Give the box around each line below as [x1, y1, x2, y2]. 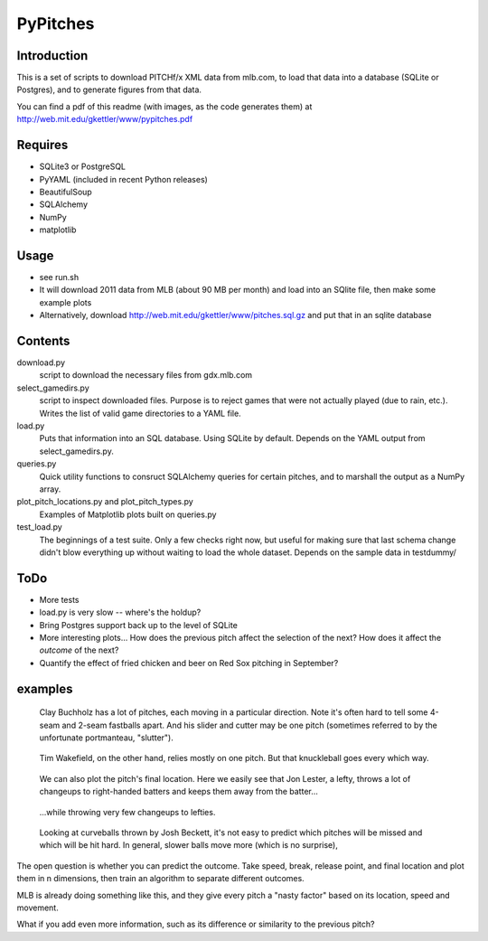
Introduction [16, 48, 89, 63]
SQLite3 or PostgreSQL [39, 161, 127, 172]
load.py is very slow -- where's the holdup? [39, 607, 202, 618]
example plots [39, 296, 92, 307]
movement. [16, 902, 59, 913]
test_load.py [16, 522, 62, 532]
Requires [16, 137, 69, 153]
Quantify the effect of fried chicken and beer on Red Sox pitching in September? [39, 657, 339, 668]
